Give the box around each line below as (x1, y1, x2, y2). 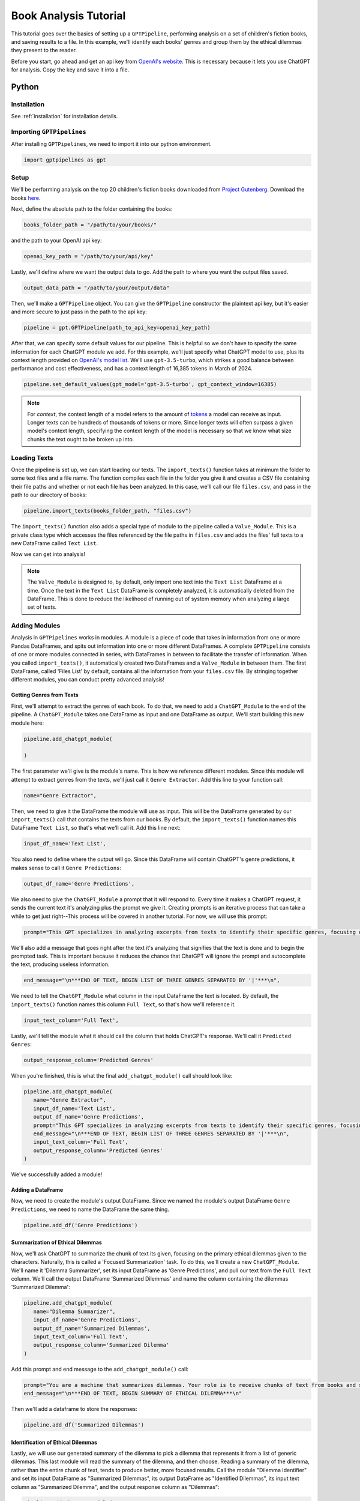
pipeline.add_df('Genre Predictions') (23, 1222, 138, 1228)
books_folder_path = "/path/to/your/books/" (23, 221, 157, 228)
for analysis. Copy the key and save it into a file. (11, 66, 130, 73)
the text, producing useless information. (11, 961, 110, 968)
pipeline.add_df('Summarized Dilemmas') (23, 1422, 144, 1428)
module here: (11, 719, 44, 726)
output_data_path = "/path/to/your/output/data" (23, 284, 170, 291)
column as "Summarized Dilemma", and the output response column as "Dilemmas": (11, 1483, 220, 1490)
